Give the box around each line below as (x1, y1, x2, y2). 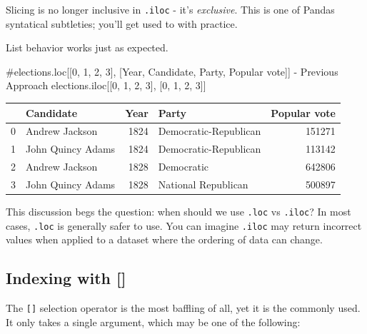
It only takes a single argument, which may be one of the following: (6, 314, 301, 329)
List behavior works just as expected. (6, 40, 169, 55)
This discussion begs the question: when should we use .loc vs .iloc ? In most (6, 204, 351, 218)
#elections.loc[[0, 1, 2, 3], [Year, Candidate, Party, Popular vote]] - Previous (6, 64, 338, 79)
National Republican (158, 176, 248, 191)
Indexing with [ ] (6, 267, 126, 289)
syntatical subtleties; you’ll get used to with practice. (6, 16, 238, 31)
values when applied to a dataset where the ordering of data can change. (6, 232, 323, 247)
